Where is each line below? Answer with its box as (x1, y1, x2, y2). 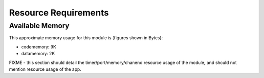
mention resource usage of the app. (9, 66, 82, 72)
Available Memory (9, 21, 69, 30)
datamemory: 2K (21, 51, 55, 57)
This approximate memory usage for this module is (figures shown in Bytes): (9, 35, 163, 41)
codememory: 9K (21, 44, 56, 49)
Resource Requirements (9, 7, 109, 18)
